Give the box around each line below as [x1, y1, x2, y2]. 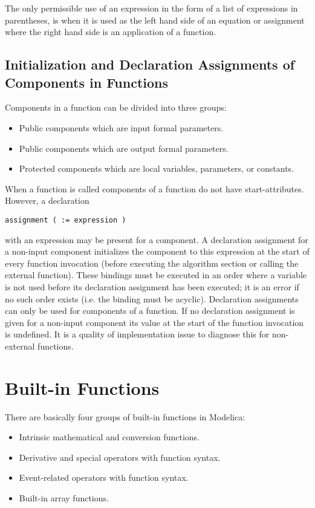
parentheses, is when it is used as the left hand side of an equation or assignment [5, 13, 305, 26]
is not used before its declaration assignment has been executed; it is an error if [5, 280, 299, 293]
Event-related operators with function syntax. [19, 471, 189, 484]
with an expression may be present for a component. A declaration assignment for [5, 233, 308, 246]
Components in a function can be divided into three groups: [5, 101, 227, 114]
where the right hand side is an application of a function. [5, 25, 216, 38]
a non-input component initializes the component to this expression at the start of [5, 245, 310, 258]
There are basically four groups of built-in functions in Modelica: [5, 410, 245, 423]
